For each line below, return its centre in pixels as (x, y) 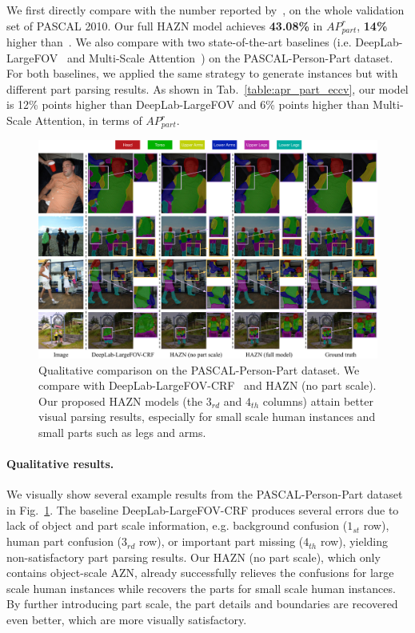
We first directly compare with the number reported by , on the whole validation (206, 10)
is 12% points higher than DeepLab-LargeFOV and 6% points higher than (188, 104)
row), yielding (354, 541)
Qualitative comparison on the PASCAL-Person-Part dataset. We (199, 369)
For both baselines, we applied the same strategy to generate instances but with (202, 73)
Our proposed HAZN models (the (121, 401)
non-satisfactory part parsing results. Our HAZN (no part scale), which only (194, 557)
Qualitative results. (60, 464)
